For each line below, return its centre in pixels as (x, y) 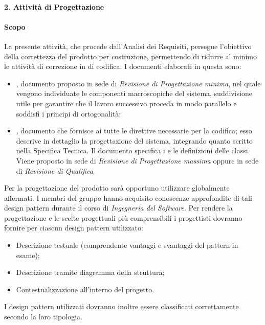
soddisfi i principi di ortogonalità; (69, 113)
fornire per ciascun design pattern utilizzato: (74, 228)
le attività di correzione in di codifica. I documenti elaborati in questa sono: (123, 66)
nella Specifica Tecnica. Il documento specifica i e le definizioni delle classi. (133, 150)
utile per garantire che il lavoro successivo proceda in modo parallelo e (126, 103)
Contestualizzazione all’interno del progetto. (85, 289)
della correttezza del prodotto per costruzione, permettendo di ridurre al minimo (130, 56)
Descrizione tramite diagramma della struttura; (90, 272)
